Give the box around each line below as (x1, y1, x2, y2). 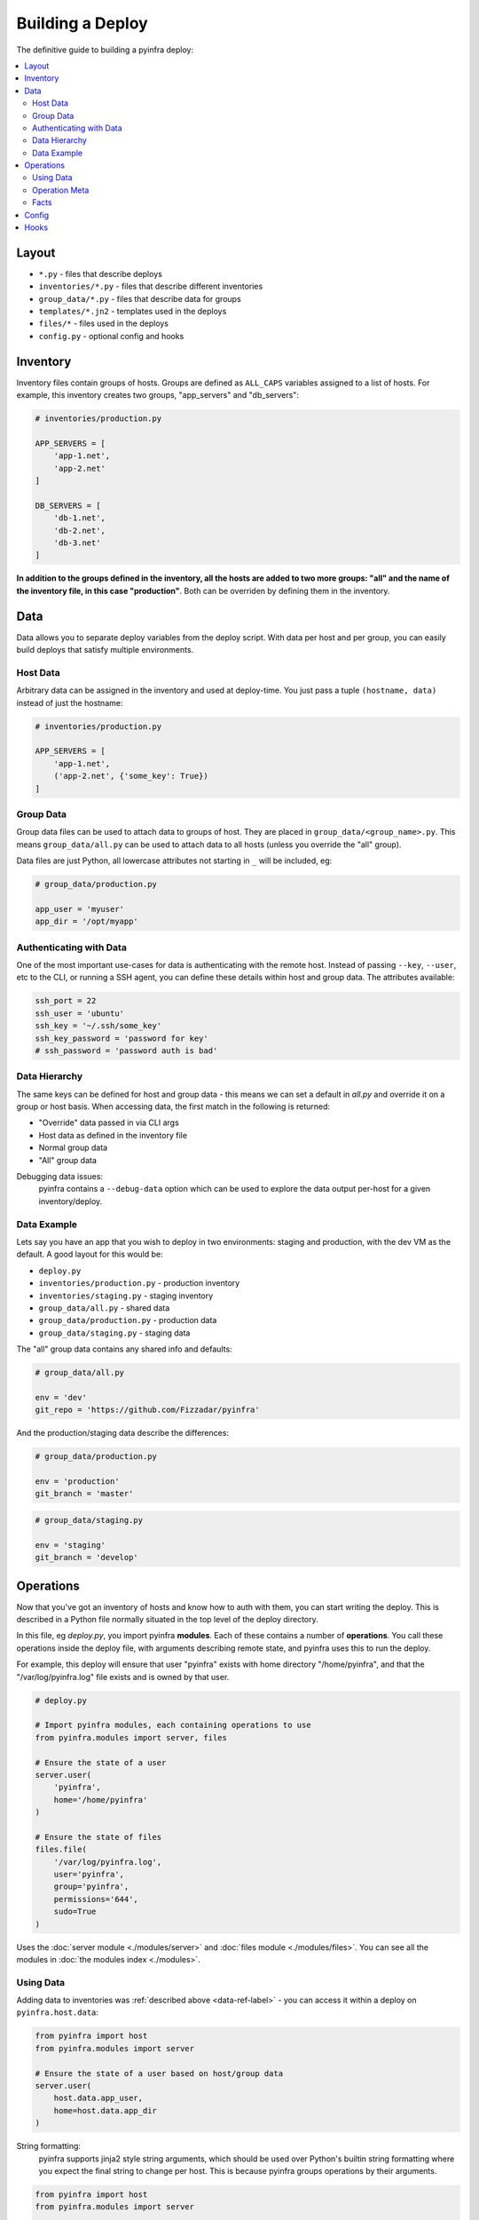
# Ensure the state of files (35, 1832, 162, 1842)
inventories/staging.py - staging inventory (38, 1290, 214, 1301)
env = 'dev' (35, 1392, 88, 1402)
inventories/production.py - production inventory (38, 1278, 240, 1288)
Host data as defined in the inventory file (38, 1130, 188, 1140)
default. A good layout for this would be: (16, 1249, 163, 1260)
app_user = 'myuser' (35, 904, 124, 914)
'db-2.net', (53, 525, 106, 535)
